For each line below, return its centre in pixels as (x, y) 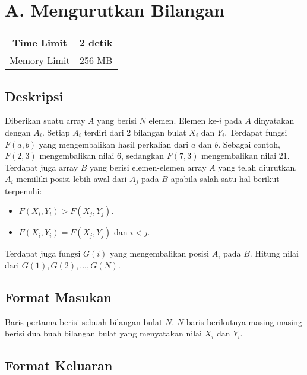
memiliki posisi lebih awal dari (72, 179)
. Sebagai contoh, (249, 144)
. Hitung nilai (274, 253)
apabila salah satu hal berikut (225, 179)
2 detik (96, 43)
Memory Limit (40, 60)
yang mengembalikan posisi (159, 253)
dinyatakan (274, 121)
